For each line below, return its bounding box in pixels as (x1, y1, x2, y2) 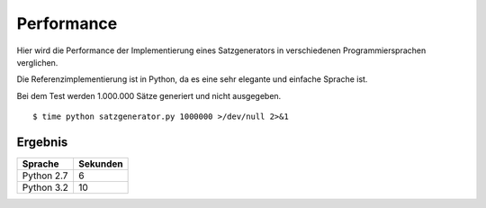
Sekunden (77, 158, 123, 170)
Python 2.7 (22, 169, 68, 182)
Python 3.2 (22, 181, 69, 194)
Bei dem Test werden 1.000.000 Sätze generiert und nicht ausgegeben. (16, 90, 282, 101)
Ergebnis (16, 134, 68, 149)
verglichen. (16, 57, 58, 68)
